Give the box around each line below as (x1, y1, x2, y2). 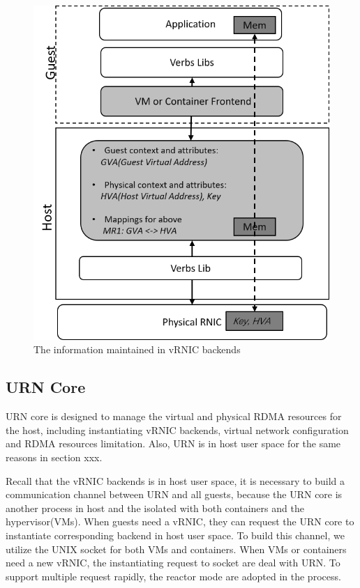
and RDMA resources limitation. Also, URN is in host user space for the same (6, 436, 341, 451)
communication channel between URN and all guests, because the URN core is (6, 487, 343, 502)
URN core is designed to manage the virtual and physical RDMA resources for (6, 409, 342, 424)
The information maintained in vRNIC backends (33, 342, 241, 357)
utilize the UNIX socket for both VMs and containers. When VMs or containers (6, 541, 347, 556)
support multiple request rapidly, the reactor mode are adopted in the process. (6, 568, 341, 583)
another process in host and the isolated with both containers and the (6, 500, 304, 515)
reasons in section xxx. (6, 449, 103, 464)
